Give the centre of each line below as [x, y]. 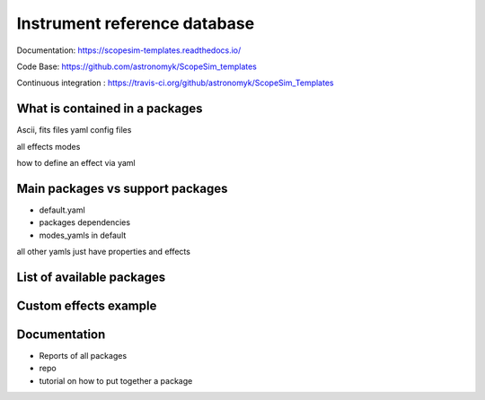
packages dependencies [84, 222]
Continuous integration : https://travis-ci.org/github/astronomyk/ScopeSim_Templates [175, 83]
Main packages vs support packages [122, 188]
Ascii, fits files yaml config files [74, 130]
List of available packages [91, 277]
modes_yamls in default [83, 235]
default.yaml [62, 210]
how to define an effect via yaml [76, 163]
